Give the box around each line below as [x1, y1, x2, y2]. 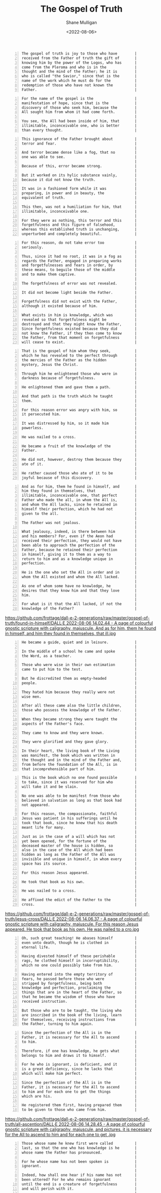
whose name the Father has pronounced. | [21, 1150, 137, 1155]
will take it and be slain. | [21, 784, 137, 789]
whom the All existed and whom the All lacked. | [21, 575, 137, 579]
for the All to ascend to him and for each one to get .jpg [5, 1132, 116, 1138]
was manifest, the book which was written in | [21, 753, 137, 758]
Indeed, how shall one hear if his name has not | [21, 1173, 137, 1178]
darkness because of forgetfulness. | [21, 376, 137, 380]
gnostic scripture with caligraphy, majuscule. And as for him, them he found [5, 625, 157, 631]
